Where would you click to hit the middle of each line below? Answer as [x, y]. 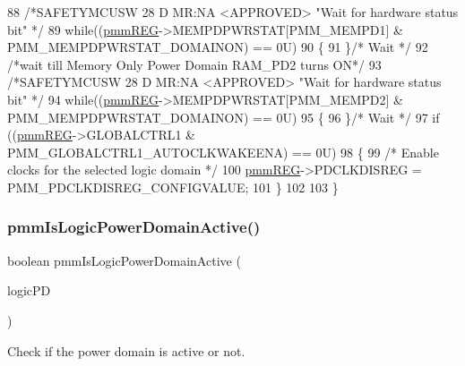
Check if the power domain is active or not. [126, 350]
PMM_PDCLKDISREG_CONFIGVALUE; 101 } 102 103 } [173, 187]
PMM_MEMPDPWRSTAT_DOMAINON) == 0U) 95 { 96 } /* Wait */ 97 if [224, 117]
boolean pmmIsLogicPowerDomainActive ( [124, 260]
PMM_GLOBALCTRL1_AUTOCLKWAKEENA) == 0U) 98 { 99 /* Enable [223, 152]
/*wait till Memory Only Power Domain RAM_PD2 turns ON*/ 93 [194, 64]
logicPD [29, 290]
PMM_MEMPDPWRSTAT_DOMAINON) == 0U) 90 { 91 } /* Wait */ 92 [218, 47]
